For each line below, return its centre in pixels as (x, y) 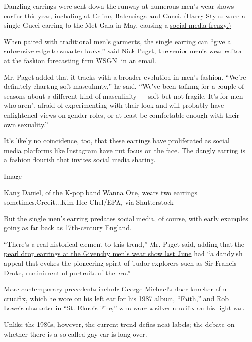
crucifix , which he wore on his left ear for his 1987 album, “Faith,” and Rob (117, 298)
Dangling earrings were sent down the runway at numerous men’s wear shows (119, 6)
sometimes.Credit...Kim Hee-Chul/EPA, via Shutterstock (89, 202)
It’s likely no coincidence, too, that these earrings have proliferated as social (117, 141)
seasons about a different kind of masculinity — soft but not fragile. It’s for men (124, 95)
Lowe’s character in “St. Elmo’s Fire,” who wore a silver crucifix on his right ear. (124, 308)
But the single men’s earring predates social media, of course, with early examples (126, 218)
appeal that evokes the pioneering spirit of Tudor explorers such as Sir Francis (120, 263)
